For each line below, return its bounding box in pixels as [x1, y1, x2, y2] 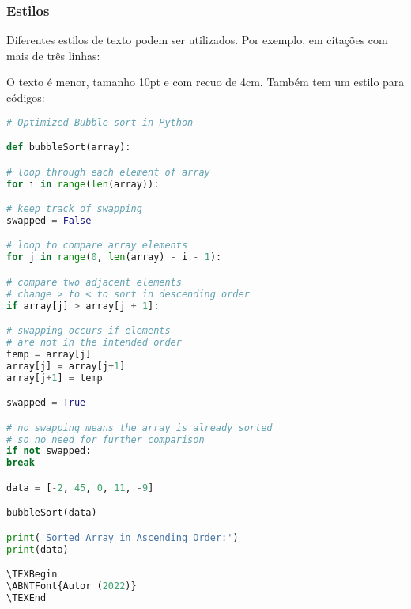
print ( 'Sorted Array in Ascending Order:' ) [6, 531, 239, 543]
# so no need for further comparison [6, 433, 205, 445]
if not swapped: [6, 445, 92, 457]
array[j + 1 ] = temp [6, 372, 103, 384]
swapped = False [6, 214, 92, 226]
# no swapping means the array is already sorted [6, 422, 273, 433]
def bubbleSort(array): [6, 142, 131, 153]
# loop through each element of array [6, 166, 210, 178]
